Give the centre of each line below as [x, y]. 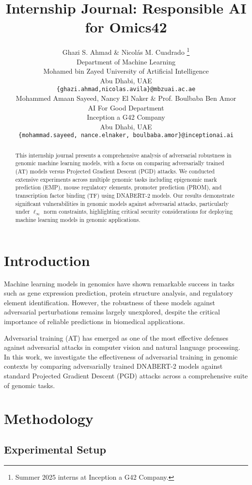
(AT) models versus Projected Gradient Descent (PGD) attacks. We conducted [115, 171]
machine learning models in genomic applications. [78, 220]
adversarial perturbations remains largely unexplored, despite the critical [112, 312]
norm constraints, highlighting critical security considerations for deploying [138, 211]
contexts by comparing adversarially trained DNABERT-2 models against [113, 366]
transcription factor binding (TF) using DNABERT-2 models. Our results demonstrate [125, 196]
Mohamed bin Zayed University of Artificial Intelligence [126, 71]
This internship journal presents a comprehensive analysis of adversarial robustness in [123, 155]
